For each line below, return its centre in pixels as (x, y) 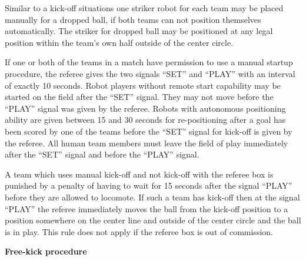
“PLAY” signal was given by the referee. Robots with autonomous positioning (145, 108)
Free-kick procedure (46, 251)
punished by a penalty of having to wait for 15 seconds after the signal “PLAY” (149, 185)
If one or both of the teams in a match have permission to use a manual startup (149, 62)
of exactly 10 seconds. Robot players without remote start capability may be (143, 85)
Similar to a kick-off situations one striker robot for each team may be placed (144, 8)
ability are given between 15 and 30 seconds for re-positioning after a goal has (145, 120)
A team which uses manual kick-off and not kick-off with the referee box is (139, 174)
